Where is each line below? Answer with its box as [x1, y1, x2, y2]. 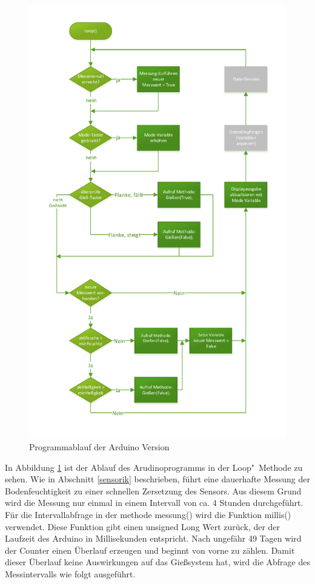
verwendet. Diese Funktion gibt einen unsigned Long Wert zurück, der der [5, 520, 280, 533]
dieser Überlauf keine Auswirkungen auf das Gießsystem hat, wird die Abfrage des [5, 556, 310, 568]
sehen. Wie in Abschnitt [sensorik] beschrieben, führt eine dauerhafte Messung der [5, 473, 311, 485]
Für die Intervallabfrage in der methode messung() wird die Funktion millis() [5, 508, 291, 521]
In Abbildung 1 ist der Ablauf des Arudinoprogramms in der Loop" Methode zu [5, 461, 303, 473]
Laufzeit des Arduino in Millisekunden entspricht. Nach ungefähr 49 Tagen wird [5, 532, 302, 545]
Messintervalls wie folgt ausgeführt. [5, 567, 136, 580]
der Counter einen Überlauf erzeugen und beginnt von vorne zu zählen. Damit [5, 543, 295, 556]
